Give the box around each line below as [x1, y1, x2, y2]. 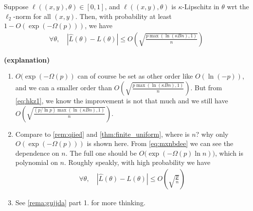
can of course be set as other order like [77, 71, 193, 81]
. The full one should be [65, 147, 137, 158]
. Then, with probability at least [75, 11, 172, 21]
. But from [190, 82, 222, 92]
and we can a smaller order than [15, 82, 112, 92]
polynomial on [15, 157, 58, 167]
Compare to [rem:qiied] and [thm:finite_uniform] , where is [15, 129, 190, 139]
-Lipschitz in [182, 1, 219, 11]
